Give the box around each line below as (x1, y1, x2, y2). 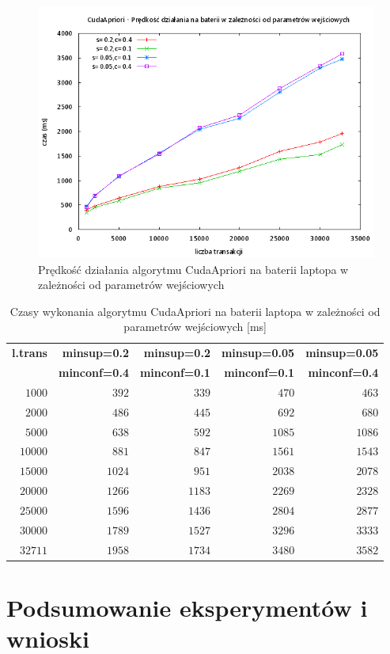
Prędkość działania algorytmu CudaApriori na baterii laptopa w (38, 260, 349, 277)
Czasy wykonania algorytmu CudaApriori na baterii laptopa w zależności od (9, 302, 381, 319)
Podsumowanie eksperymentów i (6, 591, 368, 623)
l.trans (12, 344, 47, 361)
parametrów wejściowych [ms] (123, 318, 267, 335)
